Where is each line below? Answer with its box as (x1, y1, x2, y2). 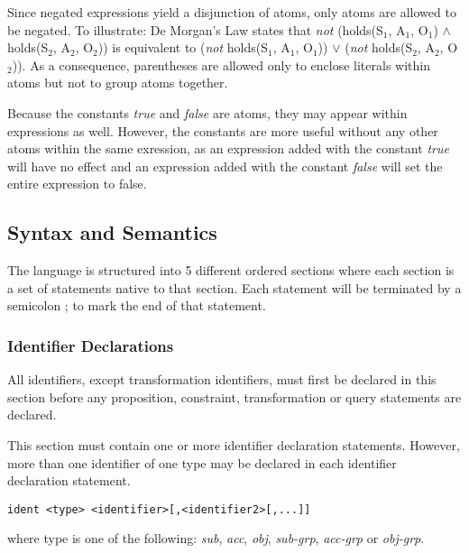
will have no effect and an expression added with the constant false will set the (7, 156, 443, 175)
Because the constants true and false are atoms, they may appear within (7, 103, 408, 122)
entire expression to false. (7, 174, 147, 193)
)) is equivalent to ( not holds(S (97, 38, 269, 57)
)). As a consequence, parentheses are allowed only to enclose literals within (12, 55, 430, 74)
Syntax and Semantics (7, 218, 217, 246)
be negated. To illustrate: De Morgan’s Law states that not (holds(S (7, 20, 383, 39)
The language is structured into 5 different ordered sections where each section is (7, 261, 455, 280)
